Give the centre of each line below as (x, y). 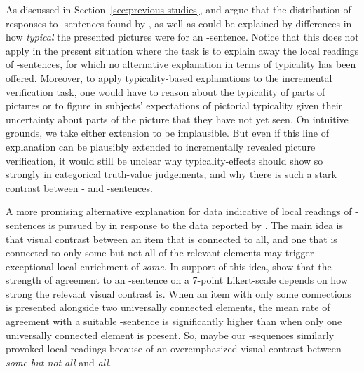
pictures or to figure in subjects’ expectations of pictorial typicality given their (174, 105)
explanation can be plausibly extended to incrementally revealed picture (161, 146)
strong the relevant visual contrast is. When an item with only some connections (178, 293)
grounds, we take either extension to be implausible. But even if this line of (168, 133)
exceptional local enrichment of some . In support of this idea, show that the (169, 266)
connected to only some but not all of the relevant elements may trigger (160, 253)
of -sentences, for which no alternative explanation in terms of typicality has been (181, 64)
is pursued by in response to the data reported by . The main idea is (196, 225)
